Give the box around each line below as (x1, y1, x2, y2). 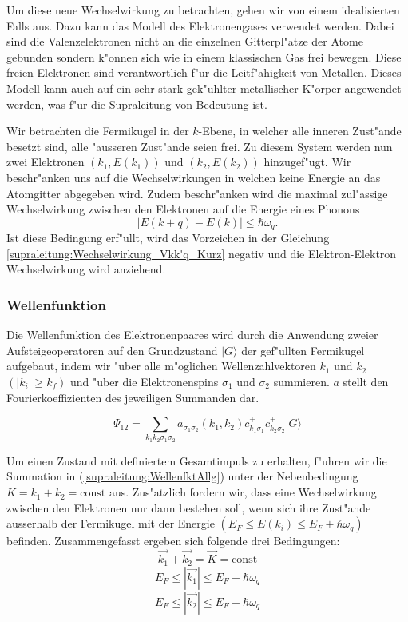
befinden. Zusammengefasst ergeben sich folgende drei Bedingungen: (6, 532, 340, 549)
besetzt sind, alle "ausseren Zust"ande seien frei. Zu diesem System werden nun (6, 138, 393, 154)
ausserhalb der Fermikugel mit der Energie (6, 515, 215, 532)
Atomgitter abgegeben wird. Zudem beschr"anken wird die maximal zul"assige (6, 185, 388, 201)
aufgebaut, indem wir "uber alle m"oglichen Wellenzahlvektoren (6, 357, 316, 374)
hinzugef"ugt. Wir (263, 154, 351, 170)
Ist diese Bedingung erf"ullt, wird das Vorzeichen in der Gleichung (6, 229, 330, 246)
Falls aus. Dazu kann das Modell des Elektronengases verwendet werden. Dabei (6, 17, 394, 34)
